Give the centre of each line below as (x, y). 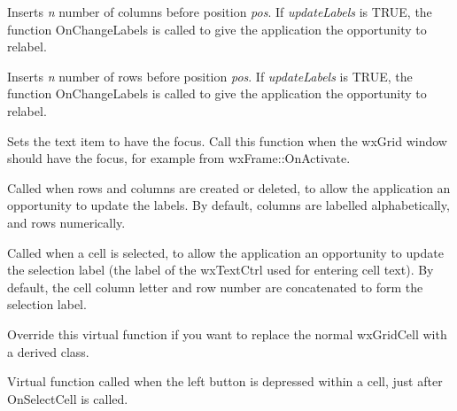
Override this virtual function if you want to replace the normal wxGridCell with (227, 333)
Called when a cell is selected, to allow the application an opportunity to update (225, 252)
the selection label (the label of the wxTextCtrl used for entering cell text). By (221, 270)
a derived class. (48, 351)
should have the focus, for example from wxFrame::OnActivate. (179, 158)
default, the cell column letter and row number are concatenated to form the (215, 287)
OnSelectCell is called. (68, 398)
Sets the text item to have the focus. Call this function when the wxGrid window (227, 140)
